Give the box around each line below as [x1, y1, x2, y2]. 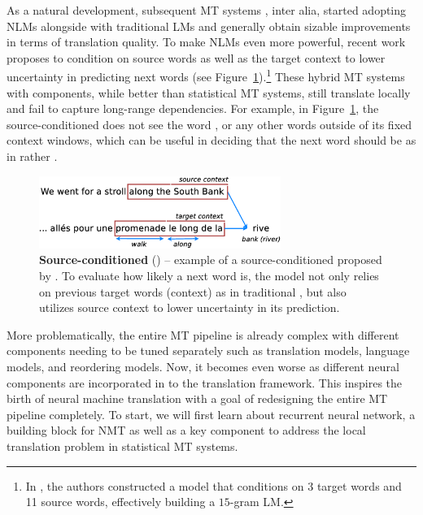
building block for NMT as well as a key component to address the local [7, 422, 366, 439]
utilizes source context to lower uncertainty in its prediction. [39, 299, 340, 316]
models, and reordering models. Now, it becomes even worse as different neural [7, 358, 399, 375]
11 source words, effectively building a [25, 493, 216, 510]
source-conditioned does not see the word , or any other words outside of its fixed [7, 115, 412, 132]
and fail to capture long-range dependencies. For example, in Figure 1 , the [7, 100, 379, 117]
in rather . [7, 148, 58, 164]
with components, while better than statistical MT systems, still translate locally [7, 84, 411, 101]
